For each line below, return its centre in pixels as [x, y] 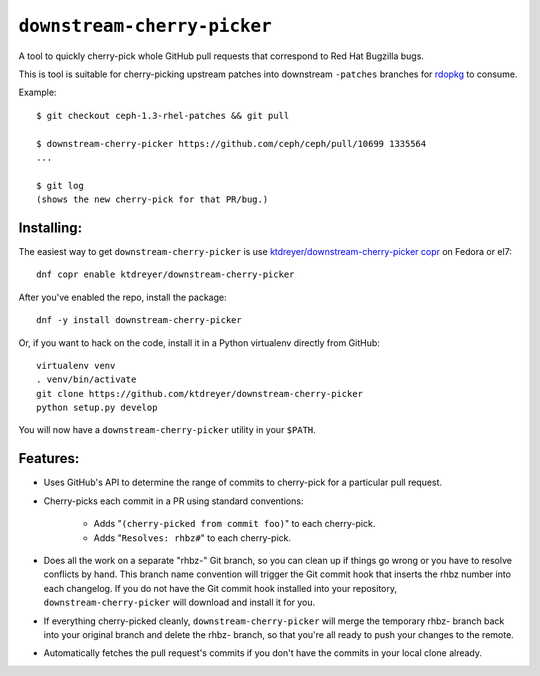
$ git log [60, 185]
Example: [37, 92]
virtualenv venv [76, 365]
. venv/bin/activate [86, 379]
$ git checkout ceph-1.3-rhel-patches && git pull [163, 115]
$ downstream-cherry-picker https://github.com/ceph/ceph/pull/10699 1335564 [231, 143]
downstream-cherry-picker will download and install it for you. [179, 602]
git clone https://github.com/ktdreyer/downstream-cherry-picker [200, 393]
